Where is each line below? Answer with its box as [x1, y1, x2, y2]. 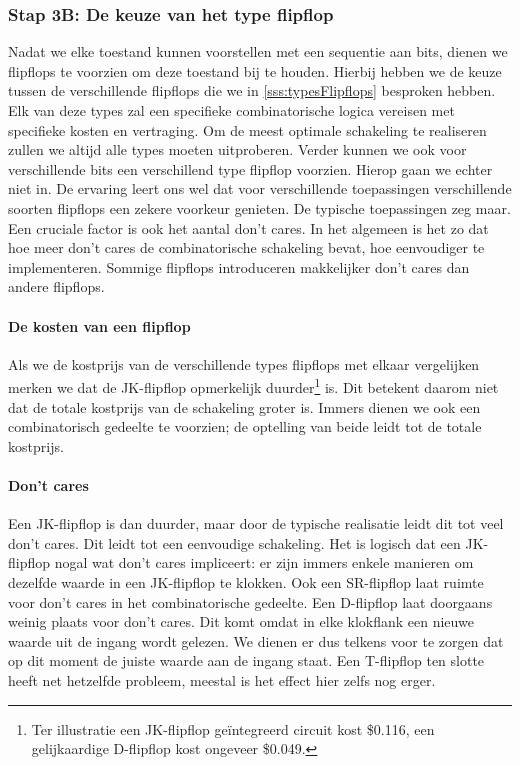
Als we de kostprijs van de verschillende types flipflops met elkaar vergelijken [8, 353, 480, 374]
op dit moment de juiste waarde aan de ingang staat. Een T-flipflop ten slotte [8, 650, 485, 671]
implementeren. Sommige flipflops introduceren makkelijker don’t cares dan [8, 256, 470, 277]
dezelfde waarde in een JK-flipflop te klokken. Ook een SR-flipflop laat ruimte [8, 571, 484, 592]
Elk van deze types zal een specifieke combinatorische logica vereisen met [8, 100, 455, 120]
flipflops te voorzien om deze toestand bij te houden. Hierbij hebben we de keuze [8, 60, 502, 81]
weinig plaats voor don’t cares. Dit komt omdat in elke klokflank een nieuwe [8, 611, 474, 632]
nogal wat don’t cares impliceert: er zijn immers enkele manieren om [54, 552, 474, 573]
